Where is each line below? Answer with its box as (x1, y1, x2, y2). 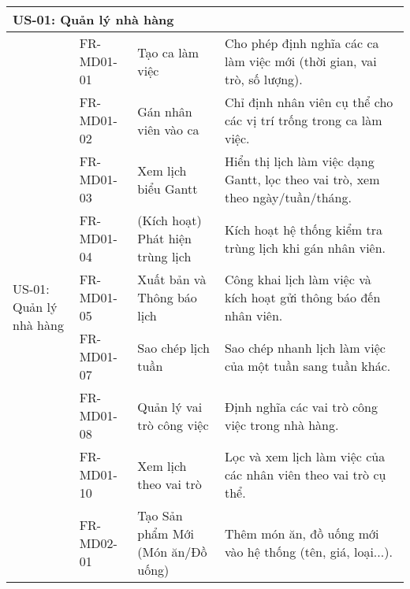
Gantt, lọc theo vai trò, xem (224, 170, 380, 188)
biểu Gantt (137, 179, 198, 198)
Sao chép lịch (137, 338, 210, 357)
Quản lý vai (137, 397, 203, 416)
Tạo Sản (137, 506, 183, 524)
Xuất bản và (137, 270, 207, 288)
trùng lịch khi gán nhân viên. (224, 238, 386, 257)
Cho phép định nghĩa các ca (224, 34, 379, 52)
